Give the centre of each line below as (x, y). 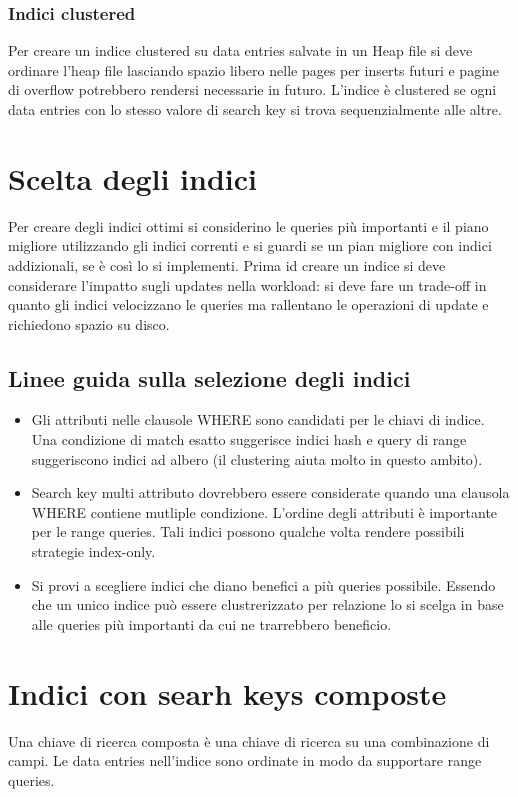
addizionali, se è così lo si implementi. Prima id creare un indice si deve (227, 264)
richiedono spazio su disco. (89, 323)
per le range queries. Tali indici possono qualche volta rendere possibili (248, 531)
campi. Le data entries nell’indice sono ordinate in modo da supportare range (245, 760)
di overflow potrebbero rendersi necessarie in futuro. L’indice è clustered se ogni (252, 89)
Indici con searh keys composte (227, 692)
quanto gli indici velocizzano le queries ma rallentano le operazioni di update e (248, 304)
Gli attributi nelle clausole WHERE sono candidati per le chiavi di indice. (258, 419)
